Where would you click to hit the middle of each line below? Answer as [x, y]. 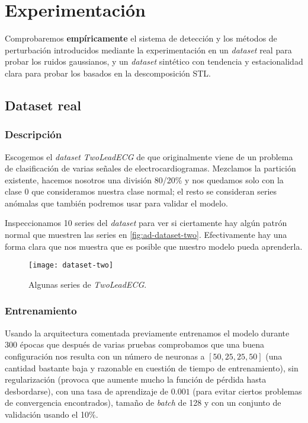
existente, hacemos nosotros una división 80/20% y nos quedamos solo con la [144, 179]
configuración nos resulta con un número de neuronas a [105, 356]
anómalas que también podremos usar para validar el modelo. [116, 203]
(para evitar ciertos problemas [247, 391]
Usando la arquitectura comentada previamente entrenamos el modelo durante [147, 333]
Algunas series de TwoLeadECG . [88, 284]
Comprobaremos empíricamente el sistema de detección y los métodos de [141, 38]
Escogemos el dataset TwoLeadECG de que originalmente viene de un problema [149, 156]
